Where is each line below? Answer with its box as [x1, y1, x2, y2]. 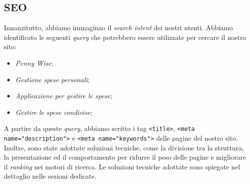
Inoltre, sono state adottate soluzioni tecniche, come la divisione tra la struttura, [4, 142, 244, 152]
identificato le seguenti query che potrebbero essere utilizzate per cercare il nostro [4, 32, 246, 42]
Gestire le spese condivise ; [15, 107, 93, 117]
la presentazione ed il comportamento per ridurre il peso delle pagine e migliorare [4, 152, 246, 162]
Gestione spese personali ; [15, 74, 90, 84]
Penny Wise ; [15, 57, 53, 68]
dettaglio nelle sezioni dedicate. [4, 171, 97, 181]
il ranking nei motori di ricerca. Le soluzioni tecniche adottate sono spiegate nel [4, 161, 240, 171]
